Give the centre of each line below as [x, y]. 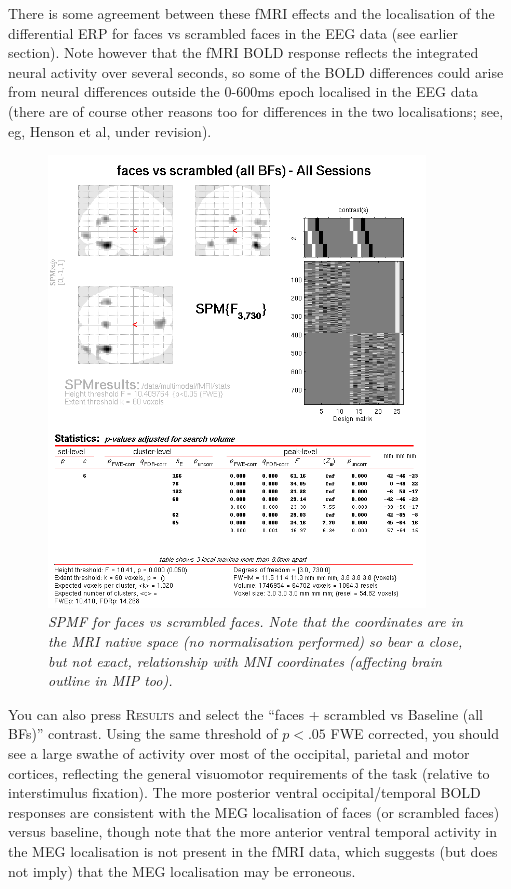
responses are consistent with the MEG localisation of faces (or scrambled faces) [254, 811]
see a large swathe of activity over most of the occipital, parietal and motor [239, 753]
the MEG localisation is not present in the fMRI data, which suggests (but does [253, 850]
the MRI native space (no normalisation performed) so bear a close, [255, 641]
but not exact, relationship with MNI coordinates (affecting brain [245, 660]
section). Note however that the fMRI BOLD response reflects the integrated [243, 52]
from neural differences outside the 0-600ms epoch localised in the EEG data [243, 91]
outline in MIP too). [110, 680]
